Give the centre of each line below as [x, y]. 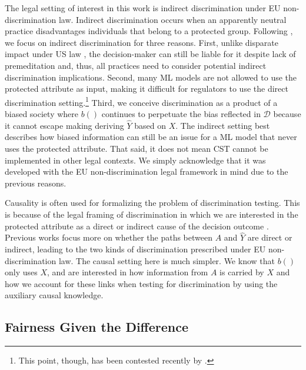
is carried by [242, 272]
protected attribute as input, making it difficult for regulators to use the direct [147, 89]
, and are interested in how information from [128, 272]
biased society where [42, 114]
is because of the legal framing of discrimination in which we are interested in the [152, 214]
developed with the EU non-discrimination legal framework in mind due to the [147, 171]
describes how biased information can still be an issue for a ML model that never [151, 137]
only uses [21, 272]
